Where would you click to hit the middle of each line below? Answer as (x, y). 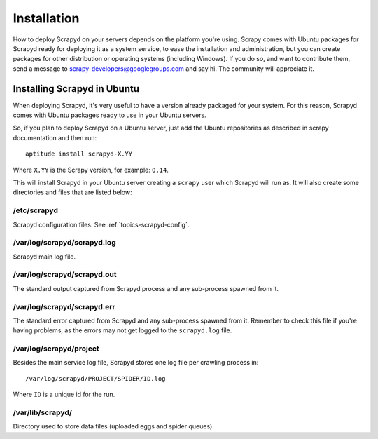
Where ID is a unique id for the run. (64, 394)
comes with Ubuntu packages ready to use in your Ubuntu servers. (110, 115)
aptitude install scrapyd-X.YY (79, 154)
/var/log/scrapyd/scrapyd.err (64, 306)
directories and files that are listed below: (72, 192)
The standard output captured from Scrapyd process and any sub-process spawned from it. (146, 288)
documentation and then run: (55, 137)
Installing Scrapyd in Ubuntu (76, 89)
